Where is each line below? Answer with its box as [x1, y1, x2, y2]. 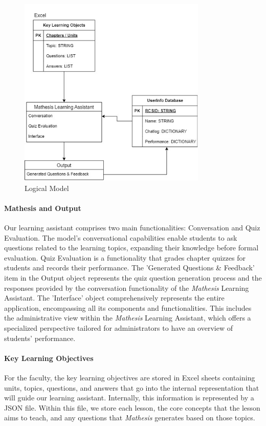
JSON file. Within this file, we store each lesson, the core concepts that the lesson [4, 402, 260, 413]
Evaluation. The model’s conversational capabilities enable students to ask [4, 232, 237, 243]
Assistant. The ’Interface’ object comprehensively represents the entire [4, 292, 225, 303]
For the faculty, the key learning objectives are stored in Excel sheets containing [4, 372, 255, 383]
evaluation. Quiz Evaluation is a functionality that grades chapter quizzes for [4, 252, 246, 263]
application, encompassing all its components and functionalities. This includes [4, 302, 252, 313]
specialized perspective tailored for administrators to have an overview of [4, 323, 233, 333]
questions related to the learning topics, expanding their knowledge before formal [4, 242, 259, 253]
